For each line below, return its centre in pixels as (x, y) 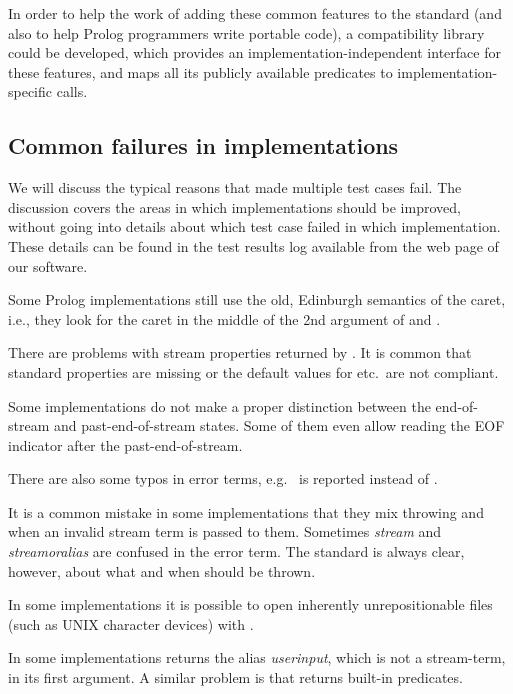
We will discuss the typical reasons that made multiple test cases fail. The (235, 187)
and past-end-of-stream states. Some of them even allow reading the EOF (279, 425)
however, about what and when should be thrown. (162, 570)
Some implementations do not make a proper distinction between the (219, 405)
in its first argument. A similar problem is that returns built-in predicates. (235, 677)
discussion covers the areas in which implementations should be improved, (234, 206)
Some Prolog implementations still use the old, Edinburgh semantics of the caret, (257, 299)
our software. (48, 265)
